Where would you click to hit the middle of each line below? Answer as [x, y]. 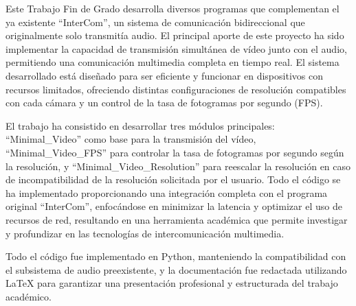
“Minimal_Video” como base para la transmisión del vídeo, [131, 139]
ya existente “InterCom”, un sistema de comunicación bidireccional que [155, 22]
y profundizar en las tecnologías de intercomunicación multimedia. [145, 233]
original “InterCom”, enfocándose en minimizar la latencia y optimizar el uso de [174, 206]
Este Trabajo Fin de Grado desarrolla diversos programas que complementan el [173, 8]
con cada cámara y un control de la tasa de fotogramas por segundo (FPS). [164, 103]
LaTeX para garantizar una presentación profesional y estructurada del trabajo [172, 283]
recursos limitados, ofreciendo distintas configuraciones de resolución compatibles [176, 89]
